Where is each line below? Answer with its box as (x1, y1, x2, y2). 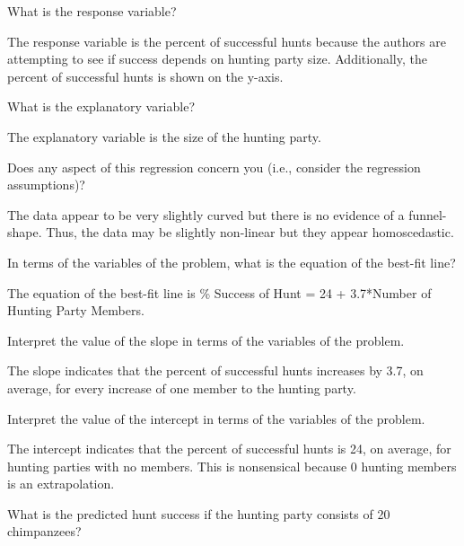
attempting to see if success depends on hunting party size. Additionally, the (7, 49, 427, 68)
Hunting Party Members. (7, 301, 144, 320)
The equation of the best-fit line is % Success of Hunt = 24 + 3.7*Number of (7, 283, 432, 302)
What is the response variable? (7, 2, 177, 20)
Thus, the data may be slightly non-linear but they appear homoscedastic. (46, 223, 454, 242)
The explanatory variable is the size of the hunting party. (7, 127, 321, 145)
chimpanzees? (7, 522, 82, 541)
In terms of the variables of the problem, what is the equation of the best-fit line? (7, 252, 456, 271)
